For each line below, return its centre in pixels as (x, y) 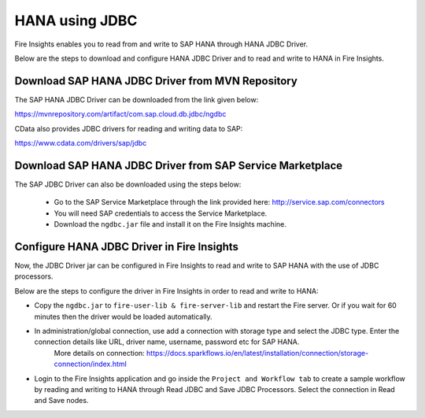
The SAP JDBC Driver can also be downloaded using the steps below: (128, 184)
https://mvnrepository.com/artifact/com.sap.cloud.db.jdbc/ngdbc (120, 114)
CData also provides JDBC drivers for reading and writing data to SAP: (129, 128)
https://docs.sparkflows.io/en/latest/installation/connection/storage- (257, 353)
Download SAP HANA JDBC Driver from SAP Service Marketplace (179, 165)
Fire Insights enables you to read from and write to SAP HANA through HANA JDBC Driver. (161, 44)
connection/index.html (91, 364)
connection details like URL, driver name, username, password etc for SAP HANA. (167, 342)
